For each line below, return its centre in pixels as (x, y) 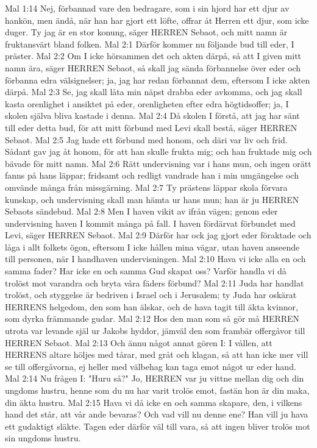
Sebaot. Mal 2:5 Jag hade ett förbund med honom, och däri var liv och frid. (146, 139)
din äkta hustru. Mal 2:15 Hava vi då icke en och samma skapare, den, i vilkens (154, 402)
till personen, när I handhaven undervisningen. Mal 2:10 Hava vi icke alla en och (155, 259)
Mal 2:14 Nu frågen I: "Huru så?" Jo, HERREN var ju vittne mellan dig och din (155, 378)
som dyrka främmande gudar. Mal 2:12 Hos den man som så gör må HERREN (152, 318)
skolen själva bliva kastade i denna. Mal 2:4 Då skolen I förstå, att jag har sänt (152, 116)
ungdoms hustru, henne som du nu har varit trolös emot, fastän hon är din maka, (157, 390)
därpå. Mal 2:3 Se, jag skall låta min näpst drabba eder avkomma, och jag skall (154, 92)
